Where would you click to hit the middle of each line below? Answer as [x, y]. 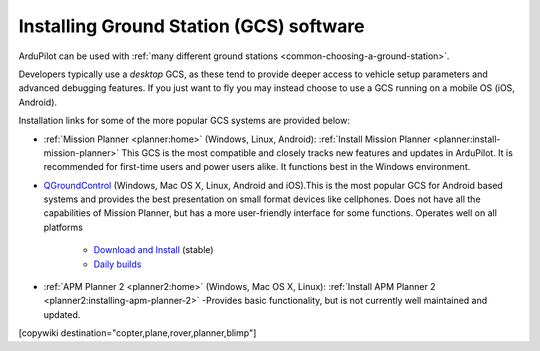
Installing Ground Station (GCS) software [191, 26]
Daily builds [117, 264]
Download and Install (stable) [153, 250]
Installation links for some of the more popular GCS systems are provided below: [184, 121]
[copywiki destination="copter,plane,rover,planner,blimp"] [137, 333]
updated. [62, 314]
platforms [63, 227]
